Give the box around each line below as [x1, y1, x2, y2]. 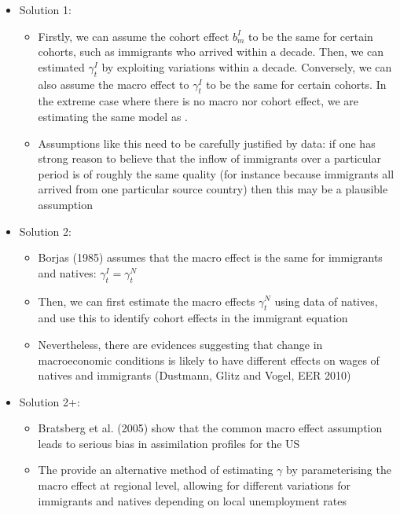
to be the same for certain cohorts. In [206, 75, 387, 92]
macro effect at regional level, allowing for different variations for [38, 477, 350, 494]
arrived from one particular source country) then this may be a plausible [38, 181, 388, 197]
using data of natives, [274, 292, 378, 309]
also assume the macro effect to [38, 75, 189, 92]
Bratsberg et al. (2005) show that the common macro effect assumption [38, 420, 383, 436]
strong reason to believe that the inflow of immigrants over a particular [38, 150, 381, 167]
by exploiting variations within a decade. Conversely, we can [101, 58, 392, 75]
